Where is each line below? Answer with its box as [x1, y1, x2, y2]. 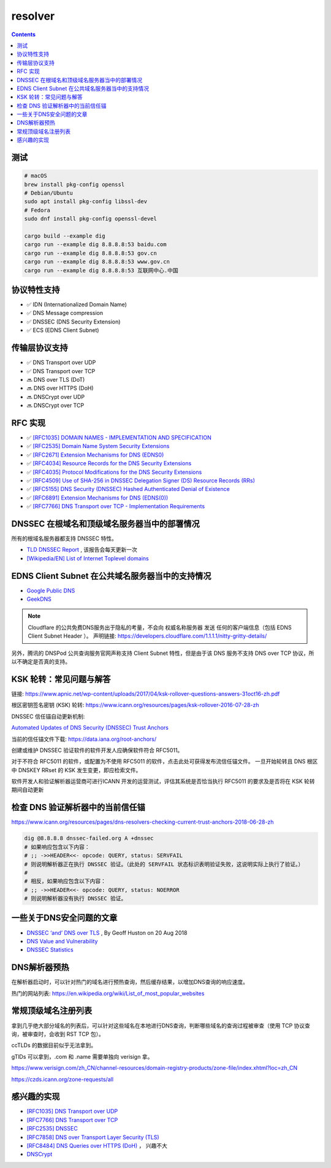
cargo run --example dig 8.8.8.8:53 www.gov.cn [24, 258, 170, 265]
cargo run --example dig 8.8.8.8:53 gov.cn [24, 249, 158, 257]
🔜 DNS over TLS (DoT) [26, 376, 85, 383]
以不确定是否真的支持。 [11, 658, 70, 665]
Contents [11, 31, 36, 38]
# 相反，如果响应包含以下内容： [24, 878, 107, 885]
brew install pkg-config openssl [24, 181, 125, 188]
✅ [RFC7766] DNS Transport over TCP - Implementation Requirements [26, 503, 205, 510]
